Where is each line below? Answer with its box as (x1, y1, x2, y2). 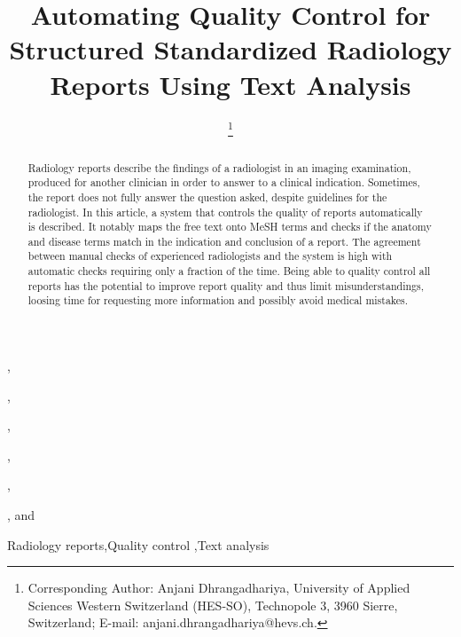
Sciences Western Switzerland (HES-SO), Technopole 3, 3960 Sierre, (27, 595, 398, 614)
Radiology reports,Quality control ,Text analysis (7, 535, 270, 554)
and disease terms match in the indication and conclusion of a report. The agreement (27, 233, 421, 248)
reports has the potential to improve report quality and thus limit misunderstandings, (27, 278, 425, 293)
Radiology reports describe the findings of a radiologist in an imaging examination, (27, 160, 411, 175)
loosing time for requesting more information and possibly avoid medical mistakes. (27, 293, 409, 308)
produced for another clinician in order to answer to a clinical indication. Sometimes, (27, 175, 420, 190)
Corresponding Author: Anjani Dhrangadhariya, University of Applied (27, 578, 410, 597)
